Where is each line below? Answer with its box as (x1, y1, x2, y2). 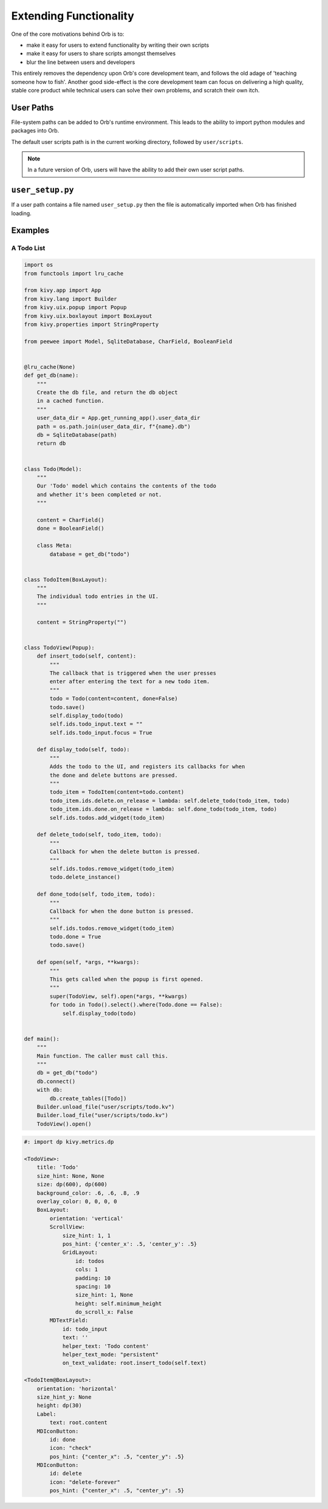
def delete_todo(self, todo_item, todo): (36, 831, 162, 838)
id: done (49, 1436, 76, 1443)
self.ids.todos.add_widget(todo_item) (49, 814, 165, 821)
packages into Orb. (11, 127, 60, 134)
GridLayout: (62, 1249, 98, 1256)
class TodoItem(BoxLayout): (24, 576, 108, 583)
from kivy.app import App (24, 287, 101, 294)
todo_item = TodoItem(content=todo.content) (49, 789, 185, 796)
